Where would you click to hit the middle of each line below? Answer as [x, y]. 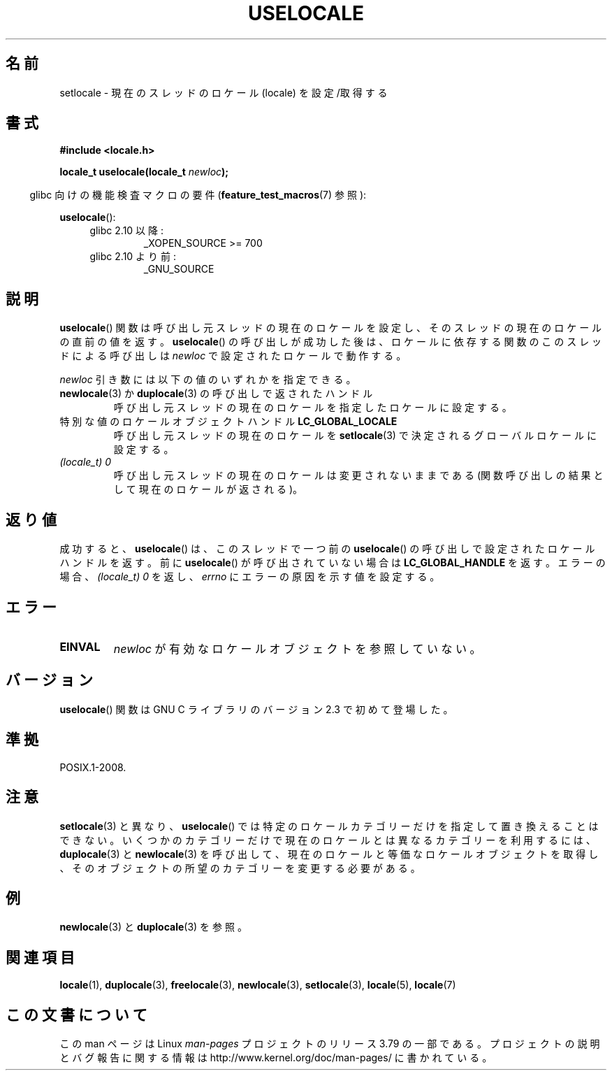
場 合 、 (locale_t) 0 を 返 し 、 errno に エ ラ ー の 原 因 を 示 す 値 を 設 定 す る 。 [250, 577]
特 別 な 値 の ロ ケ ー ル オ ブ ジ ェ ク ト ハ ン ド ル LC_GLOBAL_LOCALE [228, 422]
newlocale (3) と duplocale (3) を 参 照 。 [153, 927]
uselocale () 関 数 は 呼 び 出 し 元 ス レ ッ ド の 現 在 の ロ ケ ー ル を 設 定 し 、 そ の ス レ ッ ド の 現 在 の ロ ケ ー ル [331, 328]
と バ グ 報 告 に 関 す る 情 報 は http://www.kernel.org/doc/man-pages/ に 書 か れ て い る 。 [276, 1058]
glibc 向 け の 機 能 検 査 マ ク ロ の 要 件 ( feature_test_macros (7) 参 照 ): [198, 195]
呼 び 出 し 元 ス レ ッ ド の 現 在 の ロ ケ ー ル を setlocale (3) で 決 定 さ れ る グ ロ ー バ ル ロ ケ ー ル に [355, 436]
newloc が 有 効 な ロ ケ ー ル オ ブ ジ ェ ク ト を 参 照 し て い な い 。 [297, 648]
